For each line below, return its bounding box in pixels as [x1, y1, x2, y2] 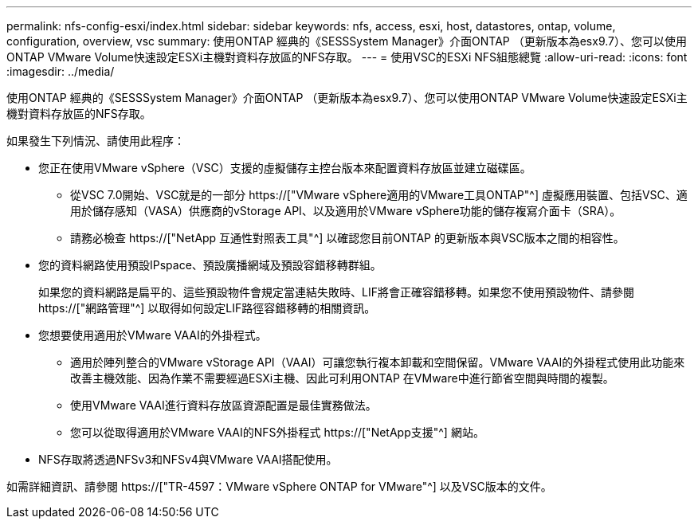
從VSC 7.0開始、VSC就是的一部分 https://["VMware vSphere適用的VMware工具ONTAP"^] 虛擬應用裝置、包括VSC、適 [70, 188, 688, 202]
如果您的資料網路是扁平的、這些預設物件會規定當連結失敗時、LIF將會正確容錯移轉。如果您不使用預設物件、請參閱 [38, 285, 634, 299]
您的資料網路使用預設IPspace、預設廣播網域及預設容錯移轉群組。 [38, 258, 382, 272]
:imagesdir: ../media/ [6, 65, 115, 78]
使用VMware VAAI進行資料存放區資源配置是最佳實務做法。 [70, 398, 377, 412]
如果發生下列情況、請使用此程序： [6, 134, 185, 147]
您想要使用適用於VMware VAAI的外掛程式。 [38, 328, 267, 342]
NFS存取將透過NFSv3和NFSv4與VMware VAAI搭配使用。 [38, 453, 338, 466]
